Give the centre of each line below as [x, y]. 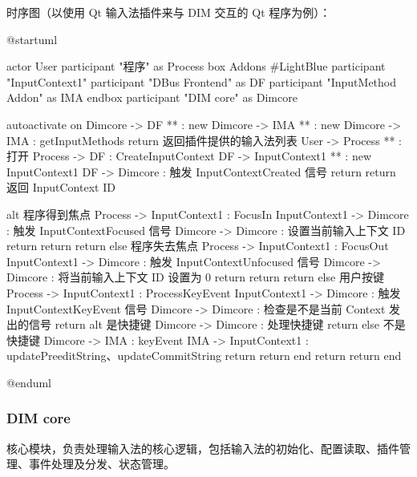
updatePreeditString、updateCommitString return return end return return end [204, 356]
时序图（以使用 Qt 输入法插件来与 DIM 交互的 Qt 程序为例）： [169, 12]
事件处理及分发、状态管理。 [101, 464]
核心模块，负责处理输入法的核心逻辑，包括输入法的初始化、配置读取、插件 [203, 448]
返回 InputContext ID [61, 187]
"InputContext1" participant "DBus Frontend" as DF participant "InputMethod [202, 81]
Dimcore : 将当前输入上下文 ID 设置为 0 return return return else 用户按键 [195, 277]
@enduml [29, 382]
